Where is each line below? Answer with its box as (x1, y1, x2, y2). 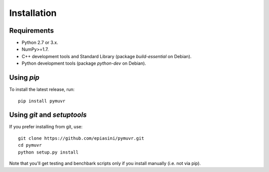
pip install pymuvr (18, 98, 66, 104)
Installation (9, 7, 57, 18)
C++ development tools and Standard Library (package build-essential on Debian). (21, 53, 192, 59)
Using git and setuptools (9, 111, 87, 119)
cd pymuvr (18, 142, 42, 148)
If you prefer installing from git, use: (9, 124, 83, 130)
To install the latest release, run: (9, 86, 75, 92)
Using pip (9, 74, 40, 82)
